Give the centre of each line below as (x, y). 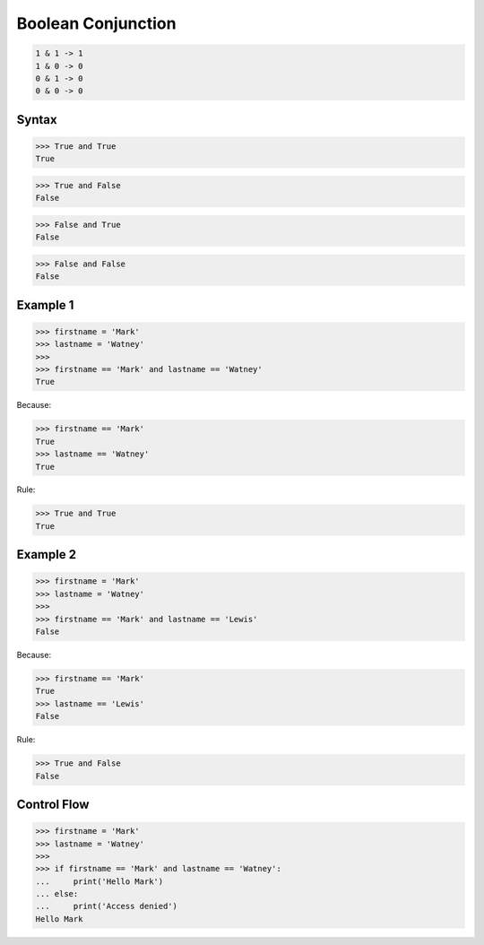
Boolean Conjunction (96, 23)
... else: (57, 894)
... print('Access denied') (107, 906)
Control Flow (53, 804)
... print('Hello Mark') (99, 881)
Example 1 (45, 305)
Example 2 (46, 555)
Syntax (37, 120)
